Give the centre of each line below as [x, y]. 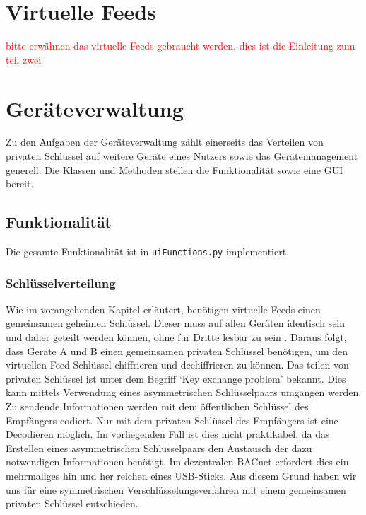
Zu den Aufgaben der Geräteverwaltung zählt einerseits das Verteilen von [165, 142]
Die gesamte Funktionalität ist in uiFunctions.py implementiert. [148, 251]
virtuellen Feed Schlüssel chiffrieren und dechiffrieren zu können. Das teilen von [177, 365]
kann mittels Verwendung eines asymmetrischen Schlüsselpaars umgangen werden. [184, 392]
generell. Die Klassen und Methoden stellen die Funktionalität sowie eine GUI [175, 169]
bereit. [20, 184]
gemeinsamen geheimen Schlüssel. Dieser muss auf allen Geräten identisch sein [176, 323]
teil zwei [24, 59]
